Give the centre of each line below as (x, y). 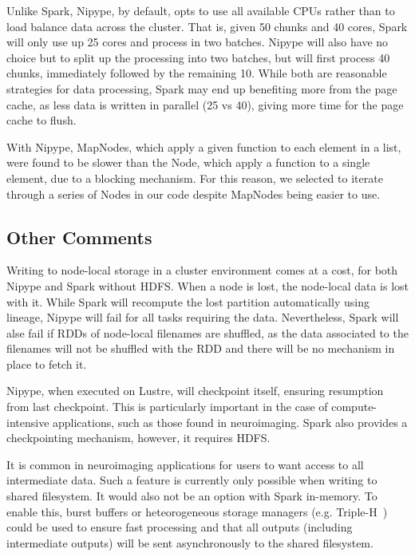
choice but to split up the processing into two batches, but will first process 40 (198, 57)
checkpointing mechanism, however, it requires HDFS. (138, 438)
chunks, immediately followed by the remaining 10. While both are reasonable (197, 73)
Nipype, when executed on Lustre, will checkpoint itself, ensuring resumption (195, 391)
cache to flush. (41, 120)
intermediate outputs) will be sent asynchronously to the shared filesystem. (190, 542)
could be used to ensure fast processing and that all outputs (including (180, 527)
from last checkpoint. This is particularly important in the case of (167, 407)
